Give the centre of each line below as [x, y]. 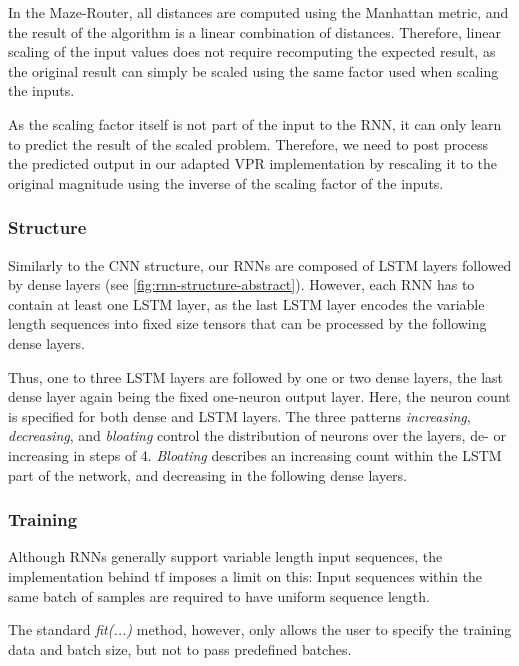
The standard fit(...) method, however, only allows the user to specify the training [260, 629]
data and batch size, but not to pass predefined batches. [180, 648]
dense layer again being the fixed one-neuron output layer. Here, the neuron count [259, 396]
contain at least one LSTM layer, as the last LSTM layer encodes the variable [246, 303]
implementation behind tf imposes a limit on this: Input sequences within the [245, 575]
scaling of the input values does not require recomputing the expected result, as [252, 51]
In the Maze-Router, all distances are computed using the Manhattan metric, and [258, 12]
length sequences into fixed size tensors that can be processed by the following [247, 323]
